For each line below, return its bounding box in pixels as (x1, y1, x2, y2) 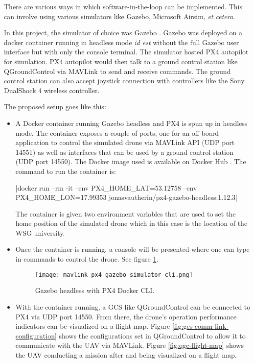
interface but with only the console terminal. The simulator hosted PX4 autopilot (4, 47, 249, 57)
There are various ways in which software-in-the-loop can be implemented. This (4, 1, 242, 11)
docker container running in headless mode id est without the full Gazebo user (4, 37, 239, 47)
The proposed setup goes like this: (4, 101, 106, 112)
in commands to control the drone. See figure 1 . (15, 254, 159, 264)
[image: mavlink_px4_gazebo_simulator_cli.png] (35, 271, 193, 278)
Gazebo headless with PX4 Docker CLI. (35, 285, 155, 295)
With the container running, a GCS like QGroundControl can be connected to (15, 301, 251, 312)
